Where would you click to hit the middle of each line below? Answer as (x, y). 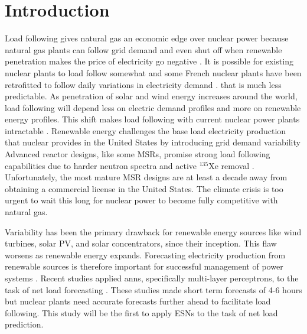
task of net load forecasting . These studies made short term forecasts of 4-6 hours (153, 289)
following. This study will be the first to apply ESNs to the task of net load (141, 312)
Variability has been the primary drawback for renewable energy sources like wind (153, 231)
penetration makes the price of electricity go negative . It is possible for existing (149, 61)
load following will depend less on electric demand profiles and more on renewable (153, 107)
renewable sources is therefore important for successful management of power (144, 266)
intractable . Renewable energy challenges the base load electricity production (146, 130)
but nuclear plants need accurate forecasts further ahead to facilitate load (138, 301)
